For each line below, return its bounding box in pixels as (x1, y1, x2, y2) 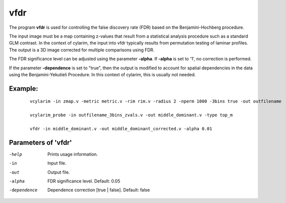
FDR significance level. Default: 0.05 (47, 178, 120, 184)
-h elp (9, 151, 22, 157)
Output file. (47, 169, 70, 175)
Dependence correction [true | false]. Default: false (47, 187, 150, 193)
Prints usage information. (47, 151, 98, 157)
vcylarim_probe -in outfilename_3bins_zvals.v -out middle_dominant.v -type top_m (30, 112, 233, 118)
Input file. (47, 160, 67, 166)
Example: (9, 84, 38, 93)
